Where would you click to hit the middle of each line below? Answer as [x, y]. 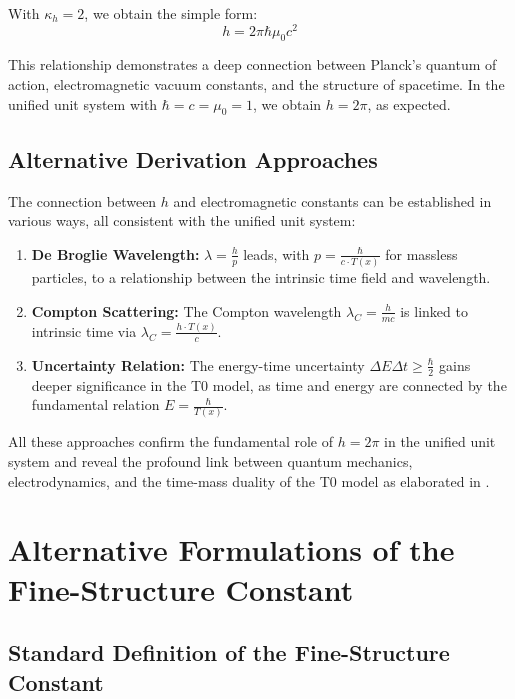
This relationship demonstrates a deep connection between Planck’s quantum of [252, 64]
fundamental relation [95, 404]
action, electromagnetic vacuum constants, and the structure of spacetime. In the [256, 84]
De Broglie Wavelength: [115, 253]
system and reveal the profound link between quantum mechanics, [210, 461]
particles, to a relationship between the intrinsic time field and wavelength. [261, 277]
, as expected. [409, 103]
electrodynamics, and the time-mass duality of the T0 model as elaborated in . [249, 480]
